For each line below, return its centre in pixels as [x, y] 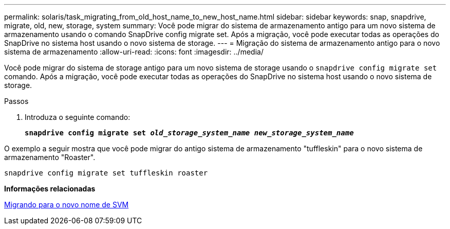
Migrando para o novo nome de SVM [67, 205]
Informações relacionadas [50, 189]
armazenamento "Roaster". [50, 157]
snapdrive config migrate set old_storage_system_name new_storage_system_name [189, 133]
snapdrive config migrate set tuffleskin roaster [106, 173]
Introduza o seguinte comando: [78, 117]
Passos [16, 101]
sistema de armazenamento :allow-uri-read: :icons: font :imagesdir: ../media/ [134, 52]
